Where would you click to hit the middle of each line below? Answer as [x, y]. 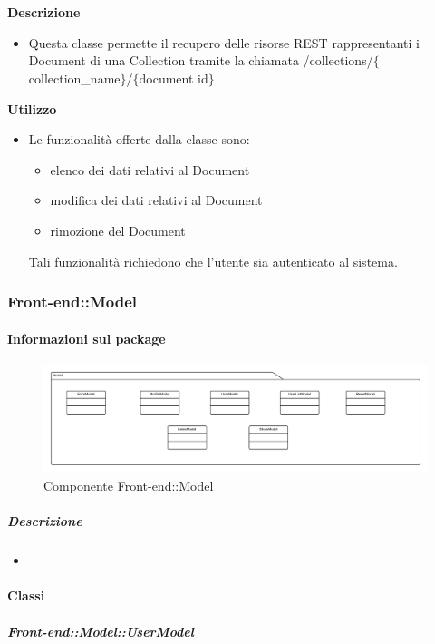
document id [174, 78]
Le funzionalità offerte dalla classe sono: [139, 139]
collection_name [74, 78]
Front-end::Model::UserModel [101, 631]
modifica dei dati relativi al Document [156, 200]
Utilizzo [32, 108]
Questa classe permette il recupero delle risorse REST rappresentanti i [224, 42]
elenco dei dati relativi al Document [150, 169]
